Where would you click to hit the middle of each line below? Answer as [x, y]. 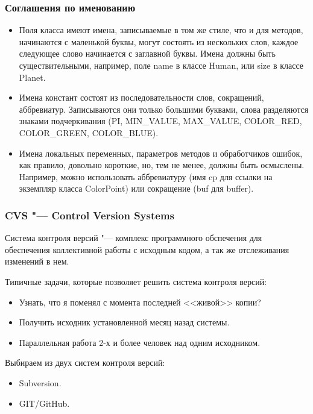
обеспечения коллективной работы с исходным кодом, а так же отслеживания [147, 249]
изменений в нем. [37, 261]
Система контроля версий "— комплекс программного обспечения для [134, 238]
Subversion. [40, 382]
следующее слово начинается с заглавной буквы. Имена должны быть [147, 53]
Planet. [32, 77]
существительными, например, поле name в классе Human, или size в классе [161, 65]
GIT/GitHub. [44, 403]
